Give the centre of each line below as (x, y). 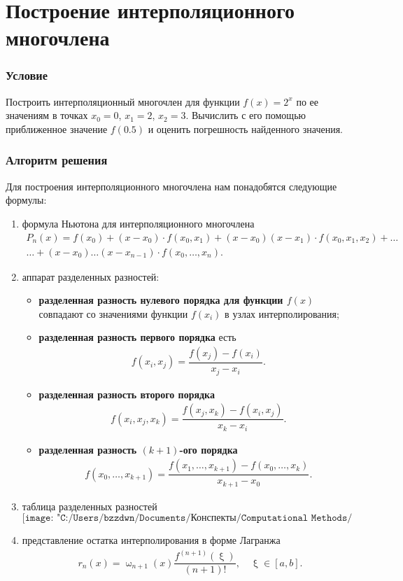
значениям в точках (47, 115)
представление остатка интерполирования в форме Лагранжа (151, 540)
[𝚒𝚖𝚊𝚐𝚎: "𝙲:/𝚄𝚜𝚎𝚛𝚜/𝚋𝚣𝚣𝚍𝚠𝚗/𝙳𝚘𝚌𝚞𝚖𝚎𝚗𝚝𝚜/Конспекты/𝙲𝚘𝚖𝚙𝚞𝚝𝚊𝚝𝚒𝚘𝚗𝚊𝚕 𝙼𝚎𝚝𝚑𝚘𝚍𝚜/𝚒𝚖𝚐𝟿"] (187, 518)
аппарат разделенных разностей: (91, 276)
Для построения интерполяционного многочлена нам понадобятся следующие (171, 186)
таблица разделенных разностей (90, 506)
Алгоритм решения (57, 160)
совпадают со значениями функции (113, 313)
